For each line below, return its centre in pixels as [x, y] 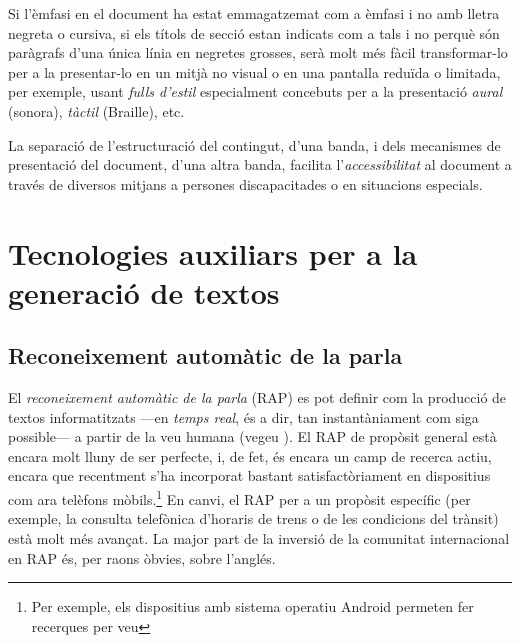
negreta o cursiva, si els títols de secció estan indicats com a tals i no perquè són [254, 32]
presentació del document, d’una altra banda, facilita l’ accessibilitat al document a [260, 164]
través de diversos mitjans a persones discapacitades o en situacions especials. [245, 183]
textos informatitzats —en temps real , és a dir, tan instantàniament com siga [243, 416]
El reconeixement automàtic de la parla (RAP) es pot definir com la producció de [257, 397]
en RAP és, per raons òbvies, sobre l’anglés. [142, 557]
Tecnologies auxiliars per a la [213, 252]
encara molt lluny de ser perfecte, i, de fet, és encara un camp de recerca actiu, [250, 455]
